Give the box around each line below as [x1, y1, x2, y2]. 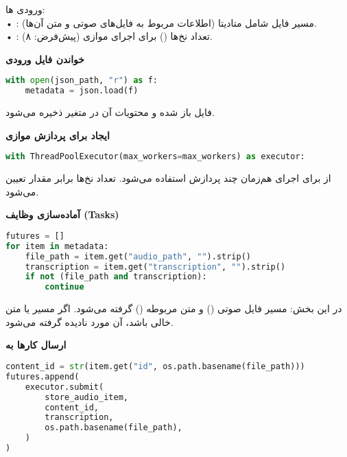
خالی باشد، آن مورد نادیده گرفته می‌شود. [5, 314, 173, 329]
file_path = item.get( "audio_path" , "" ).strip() [25, 251, 251, 261]
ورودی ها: [5, 2, 45, 16]
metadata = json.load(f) [25, 86, 139, 96]
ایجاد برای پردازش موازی [5, 128, 110, 142]
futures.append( [5, 371, 80, 382]
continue [45, 282, 84, 292]
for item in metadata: [5, 241, 109, 251]
